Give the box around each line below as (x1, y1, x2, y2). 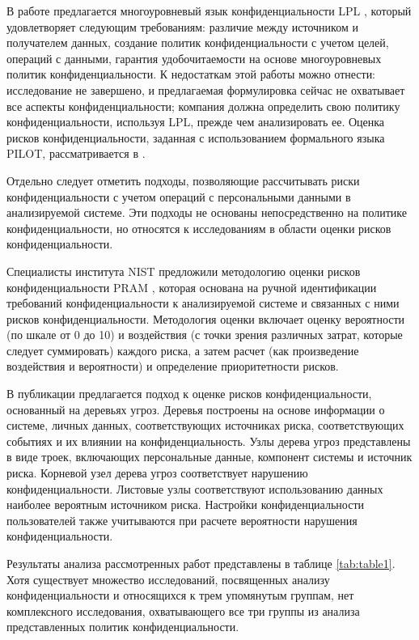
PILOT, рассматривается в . (6, 145, 146, 162)
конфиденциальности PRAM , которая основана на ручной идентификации (6, 278, 377, 295)
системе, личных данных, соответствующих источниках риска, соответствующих (6, 417, 404, 434)
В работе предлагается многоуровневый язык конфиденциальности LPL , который (6, 2, 412, 19)
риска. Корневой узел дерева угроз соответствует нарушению (6, 464, 308, 481)
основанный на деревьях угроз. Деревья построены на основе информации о (6, 401, 385, 417)
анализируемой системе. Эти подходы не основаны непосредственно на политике (6, 204, 407, 221)
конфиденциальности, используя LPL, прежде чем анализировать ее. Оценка (6, 113, 385, 130)
